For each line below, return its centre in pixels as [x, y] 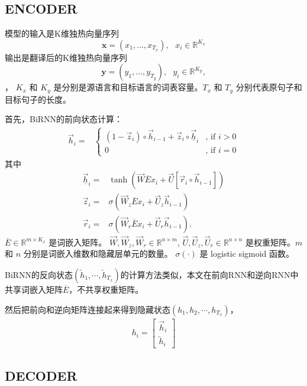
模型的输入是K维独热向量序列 [62, 33]
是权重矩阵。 [271, 242]
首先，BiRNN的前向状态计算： [64, 119]
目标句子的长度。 [38, 99]
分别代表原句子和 [269, 87]
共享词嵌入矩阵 [34, 289]
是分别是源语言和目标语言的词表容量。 [128, 87]
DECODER [41, 376]
